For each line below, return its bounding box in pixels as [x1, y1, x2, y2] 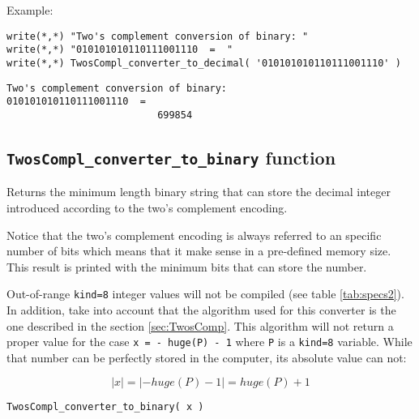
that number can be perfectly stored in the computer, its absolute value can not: [6, 348, 407, 366]
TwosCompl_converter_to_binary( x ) [6, 401, 204, 413]
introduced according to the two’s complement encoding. [6, 199, 288, 216]
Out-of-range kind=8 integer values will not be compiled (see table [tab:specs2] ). [6, 285, 404, 302]
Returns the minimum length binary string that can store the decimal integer [6, 183, 391, 200]
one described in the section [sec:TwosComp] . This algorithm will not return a [6, 317, 394, 334]
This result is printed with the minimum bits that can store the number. [6, 258, 367, 275]
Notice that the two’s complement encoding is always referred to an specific [6, 226, 382, 243]
